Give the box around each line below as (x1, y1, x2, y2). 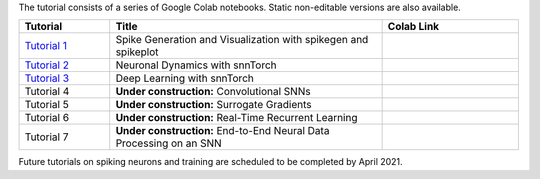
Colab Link (387, 20, 440, 34)
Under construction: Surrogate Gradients (115, 98, 312, 112)
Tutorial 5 (24, 98, 69, 112)
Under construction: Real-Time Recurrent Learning (115, 111, 359, 125)
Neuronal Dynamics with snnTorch (115, 58, 277, 72)
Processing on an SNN (115, 136, 222, 150)
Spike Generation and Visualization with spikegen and (115, 33, 369, 47)
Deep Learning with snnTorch (115, 71, 254, 85)
